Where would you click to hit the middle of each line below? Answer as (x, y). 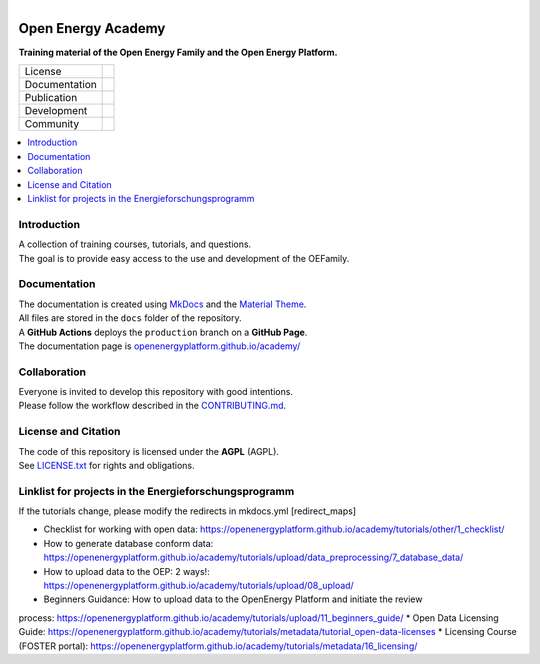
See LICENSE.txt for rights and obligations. (106, 465)
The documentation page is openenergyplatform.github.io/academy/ (159, 346)
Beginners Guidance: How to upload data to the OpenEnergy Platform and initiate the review (233, 599)
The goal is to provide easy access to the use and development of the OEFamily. (184, 258)
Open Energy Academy (92, 28)
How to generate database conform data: (128, 543)
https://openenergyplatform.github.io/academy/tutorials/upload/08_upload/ (198, 586)
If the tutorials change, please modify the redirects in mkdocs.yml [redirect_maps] (187, 511)
